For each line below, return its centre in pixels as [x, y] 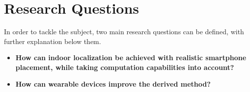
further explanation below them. [53, 41]
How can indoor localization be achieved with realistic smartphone [131, 57]
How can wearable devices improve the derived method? [113, 83]
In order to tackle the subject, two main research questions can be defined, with [124, 32]
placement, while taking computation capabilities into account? [125, 67]
